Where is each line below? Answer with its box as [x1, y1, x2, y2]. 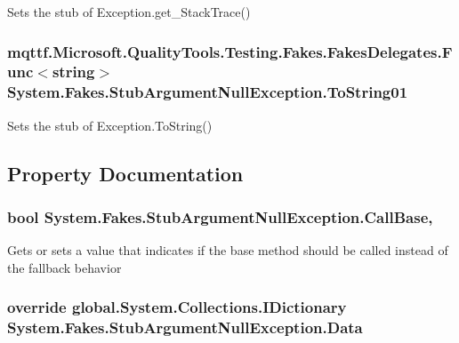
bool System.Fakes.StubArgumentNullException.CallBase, [7, 205, 433, 227]
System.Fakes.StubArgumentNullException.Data [7, 316, 363, 339]
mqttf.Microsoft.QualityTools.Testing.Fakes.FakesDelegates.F [7, 40, 453, 62]
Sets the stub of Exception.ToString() [7, 116, 213, 134]
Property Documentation [7, 159, 244, 187]
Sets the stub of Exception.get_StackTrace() [7, 3, 251, 20]
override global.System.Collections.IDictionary [7, 296, 347, 318]
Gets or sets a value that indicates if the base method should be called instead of [7, 241, 448, 259]
